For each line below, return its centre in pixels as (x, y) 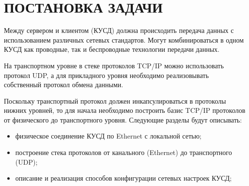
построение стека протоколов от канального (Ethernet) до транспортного (124, 152)
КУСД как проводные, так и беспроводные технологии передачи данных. (112, 49)
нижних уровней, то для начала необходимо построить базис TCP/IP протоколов (125, 110)
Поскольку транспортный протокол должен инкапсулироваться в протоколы (115, 101)
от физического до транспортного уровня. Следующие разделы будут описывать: (123, 119)
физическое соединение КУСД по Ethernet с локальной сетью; (108, 136)
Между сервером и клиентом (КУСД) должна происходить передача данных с (119, 30)
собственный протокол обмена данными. (64, 85)
